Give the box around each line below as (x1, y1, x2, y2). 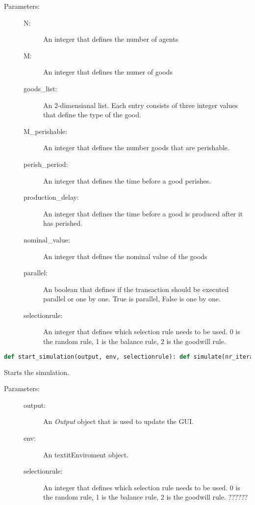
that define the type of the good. (43, 109, 141, 120)
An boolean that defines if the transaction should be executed (43, 284, 229, 294)
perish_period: (24, 159, 68, 169)
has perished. (43, 218, 82, 228)
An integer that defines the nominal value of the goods (43, 251, 207, 261)
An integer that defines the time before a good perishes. (43, 175, 211, 186)
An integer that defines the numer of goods (43, 67, 173, 77)
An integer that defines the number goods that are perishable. (43, 142, 229, 153)
